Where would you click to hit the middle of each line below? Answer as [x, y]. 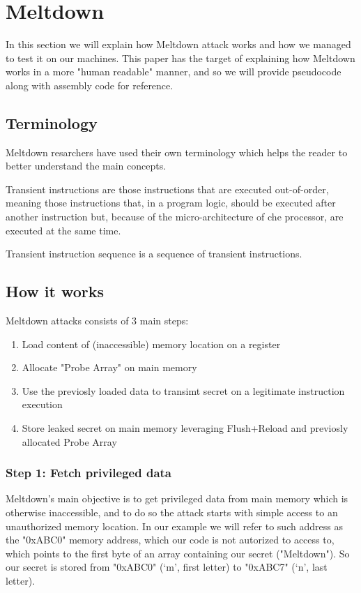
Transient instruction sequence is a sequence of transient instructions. [154, 254]
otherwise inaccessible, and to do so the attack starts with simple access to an [172, 512]
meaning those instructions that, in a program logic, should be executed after [171, 203]
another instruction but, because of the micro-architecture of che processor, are [175, 217]
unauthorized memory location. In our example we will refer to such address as [174, 526]
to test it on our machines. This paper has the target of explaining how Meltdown [180, 58]
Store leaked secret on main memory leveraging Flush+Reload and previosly [185, 428]
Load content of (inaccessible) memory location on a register [151, 344]
